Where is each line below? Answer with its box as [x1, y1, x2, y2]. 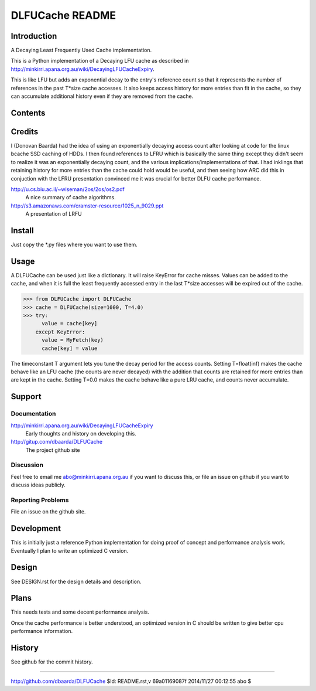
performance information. [11, 628, 73, 635]
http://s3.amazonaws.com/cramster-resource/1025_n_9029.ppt [11, 202, 164, 209]
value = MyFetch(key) [42, 337, 104, 343]
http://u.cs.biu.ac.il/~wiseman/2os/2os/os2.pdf [11, 185, 125, 193]
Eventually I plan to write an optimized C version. [11, 547, 129, 554]
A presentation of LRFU [25, 210, 82, 217]
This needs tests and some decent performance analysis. [11, 608, 149, 615]
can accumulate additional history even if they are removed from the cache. [11, 93, 194, 100]
